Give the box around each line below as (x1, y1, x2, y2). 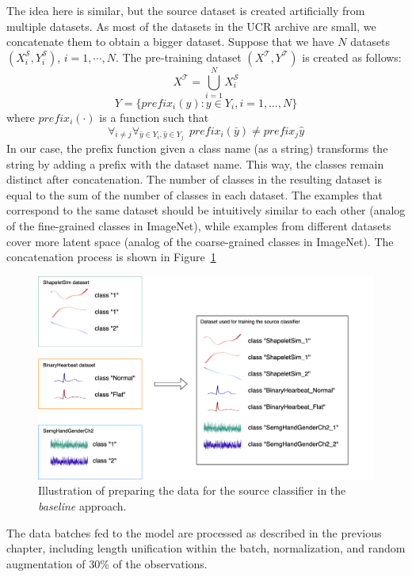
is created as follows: (302, 48, 402, 65)
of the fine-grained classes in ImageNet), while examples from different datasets (6, 217, 391, 233)
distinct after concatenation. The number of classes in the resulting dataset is (6, 171, 382, 188)
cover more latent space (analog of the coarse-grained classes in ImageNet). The (6, 233, 394, 249)
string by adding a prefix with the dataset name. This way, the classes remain (6, 155, 384, 172)
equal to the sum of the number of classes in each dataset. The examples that (6, 186, 383, 203)
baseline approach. (38, 498, 127, 514)
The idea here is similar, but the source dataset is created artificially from (6, 2, 365, 18)
